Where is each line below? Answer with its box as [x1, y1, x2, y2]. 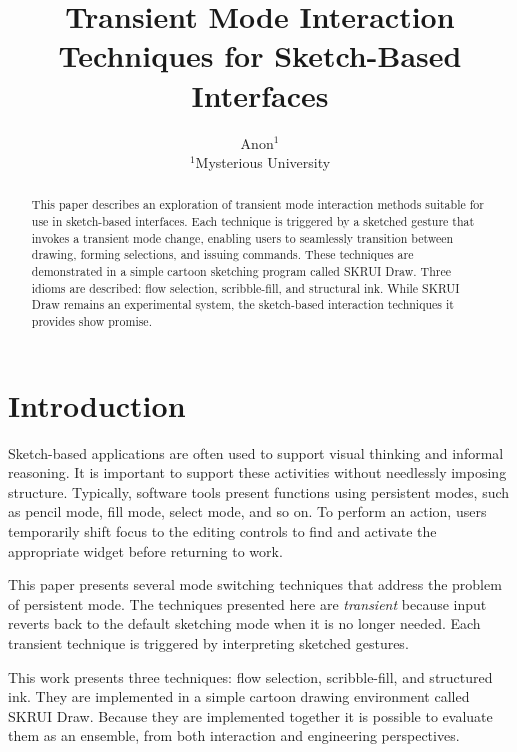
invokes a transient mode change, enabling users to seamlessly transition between [31, 229, 454, 246]
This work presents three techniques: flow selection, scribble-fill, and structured [8, 666, 493, 687]
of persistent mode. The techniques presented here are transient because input [8, 593, 487, 614]
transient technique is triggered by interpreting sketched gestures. [8, 633, 409, 654]
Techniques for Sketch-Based [58, 35, 462, 76]
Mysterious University [195, 152, 331, 173]
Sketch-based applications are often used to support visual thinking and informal [8, 442, 504, 463]
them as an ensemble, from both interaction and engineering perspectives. [8, 725, 460, 746]
